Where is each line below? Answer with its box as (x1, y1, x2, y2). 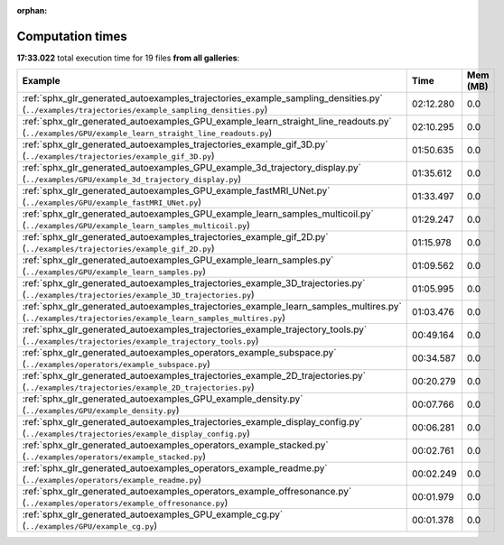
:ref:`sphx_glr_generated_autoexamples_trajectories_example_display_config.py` (22, 416, 363, 429)
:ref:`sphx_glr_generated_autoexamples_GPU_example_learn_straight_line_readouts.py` (22, 115, 392, 128)
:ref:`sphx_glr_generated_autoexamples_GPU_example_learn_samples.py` (22, 254, 334, 266)
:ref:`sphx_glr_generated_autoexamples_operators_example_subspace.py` (22, 346, 337, 359)
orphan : (16, 5, 48, 15)
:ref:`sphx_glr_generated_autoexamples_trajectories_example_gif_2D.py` (22, 231, 329, 244)
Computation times (16, 28, 127, 44)
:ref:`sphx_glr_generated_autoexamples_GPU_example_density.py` (22, 393, 303, 405)
